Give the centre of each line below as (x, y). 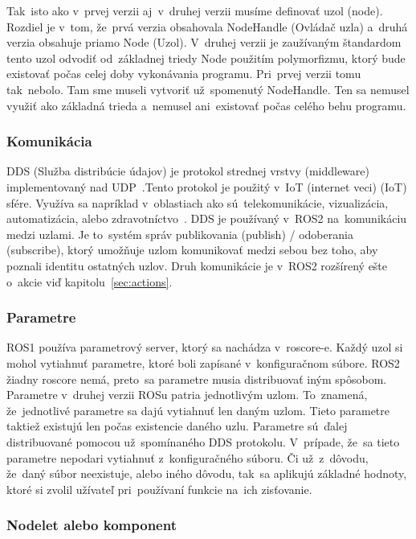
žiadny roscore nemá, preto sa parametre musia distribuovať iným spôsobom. (197, 379)
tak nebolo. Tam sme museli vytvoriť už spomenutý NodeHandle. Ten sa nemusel (208, 89)
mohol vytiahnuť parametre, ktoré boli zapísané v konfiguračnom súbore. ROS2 (203, 362)
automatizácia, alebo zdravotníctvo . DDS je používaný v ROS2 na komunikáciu (207, 218)
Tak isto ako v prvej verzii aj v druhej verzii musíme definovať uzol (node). (195, 10)
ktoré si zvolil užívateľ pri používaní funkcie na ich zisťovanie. (159, 489)
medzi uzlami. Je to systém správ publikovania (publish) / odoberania (180, 234)
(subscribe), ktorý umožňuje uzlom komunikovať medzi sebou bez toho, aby (192, 250)
